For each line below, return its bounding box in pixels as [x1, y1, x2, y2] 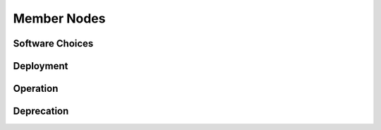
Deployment [13, 60, 68, 72]
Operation [13, 83, 59, 95]
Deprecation [13, 105, 69, 117]
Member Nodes [13, 11, 106, 26]
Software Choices [13, 37, 94, 49]
